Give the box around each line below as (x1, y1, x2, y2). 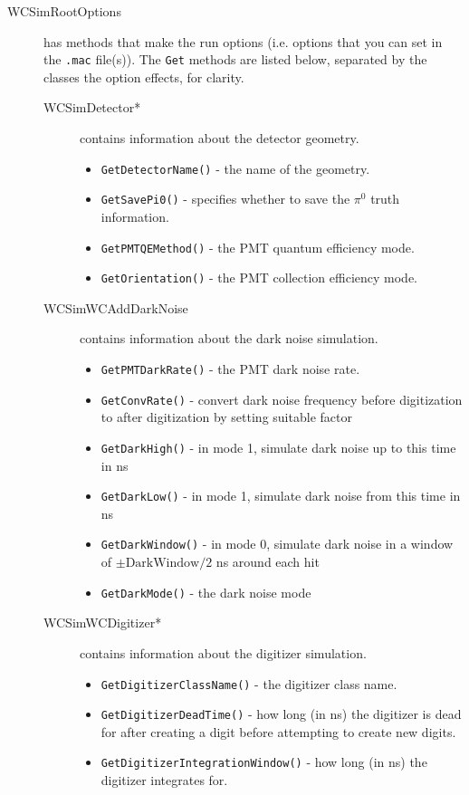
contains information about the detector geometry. (80, 129, 359, 148)
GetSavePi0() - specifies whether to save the (100, 189, 350, 208)
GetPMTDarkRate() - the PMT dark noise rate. (100, 359, 360, 378)
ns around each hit (215, 552, 320, 571)
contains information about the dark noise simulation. (80, 329, 378, 348)
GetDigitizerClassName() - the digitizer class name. (100, 674, 397, 693)
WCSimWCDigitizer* (43, 613, 162, 632)
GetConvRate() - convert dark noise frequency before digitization (100, 389, 463, 408)
